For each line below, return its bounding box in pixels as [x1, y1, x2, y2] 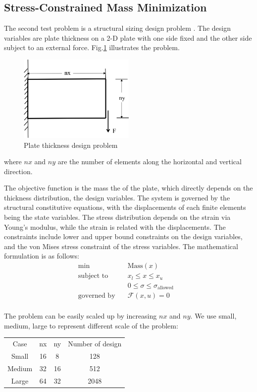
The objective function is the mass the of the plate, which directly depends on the [4, 183, 253, 193]
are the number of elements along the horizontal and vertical [57, 156, 242, 167]
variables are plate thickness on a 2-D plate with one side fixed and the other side [4, 32, 252, 43]
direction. [4, 166, 33, 176]
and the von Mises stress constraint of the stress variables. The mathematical [4, 241, 238, 251]
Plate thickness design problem [24, 139, 118, 150]
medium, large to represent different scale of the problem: [4, 320, 178, 330]
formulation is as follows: [4, 251, 79, 261]
